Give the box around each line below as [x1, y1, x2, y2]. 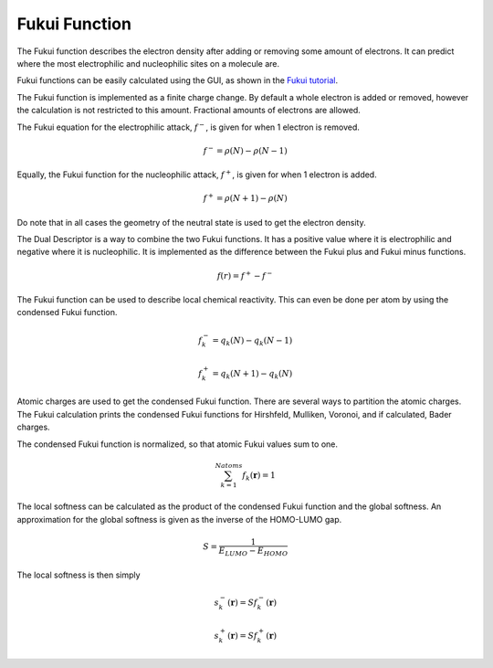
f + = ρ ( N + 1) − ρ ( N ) [203, 192, 288, 204]
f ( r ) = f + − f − [216, 269, 273, 281]
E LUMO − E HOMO [218, 546, 288, 557]
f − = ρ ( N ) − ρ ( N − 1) [203, 144, 288, 155]
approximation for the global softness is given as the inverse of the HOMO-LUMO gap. [16, 514, 342, 525]
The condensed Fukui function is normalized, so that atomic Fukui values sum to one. [16, 439, 338, 450]
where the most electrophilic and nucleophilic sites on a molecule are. [16, 58, 280, 69]
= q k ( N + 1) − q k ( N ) [211, 368, 293, 381]
